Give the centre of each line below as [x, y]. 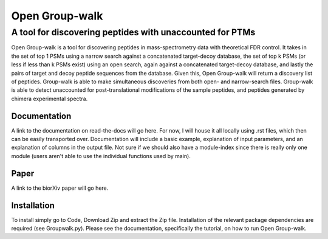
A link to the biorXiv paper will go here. [60, 188]
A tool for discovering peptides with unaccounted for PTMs [133, 32]
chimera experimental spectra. [50, 99]
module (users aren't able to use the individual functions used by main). [101, 156]
